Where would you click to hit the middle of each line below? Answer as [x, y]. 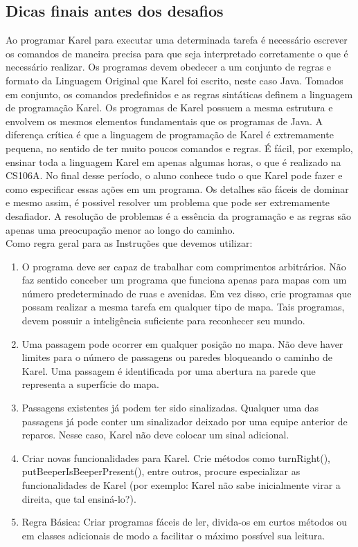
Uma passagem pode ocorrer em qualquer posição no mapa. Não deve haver [182, 343]
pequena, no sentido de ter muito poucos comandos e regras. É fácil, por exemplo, [179, 148]
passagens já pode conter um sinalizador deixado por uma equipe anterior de [185, 421]
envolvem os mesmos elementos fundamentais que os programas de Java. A [164, 121]
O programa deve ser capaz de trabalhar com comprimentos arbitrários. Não [184, 266]
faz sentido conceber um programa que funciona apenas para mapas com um [184, 280]
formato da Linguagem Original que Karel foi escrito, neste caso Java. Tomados [174, 80]
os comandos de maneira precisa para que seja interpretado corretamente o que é [177, 53]
